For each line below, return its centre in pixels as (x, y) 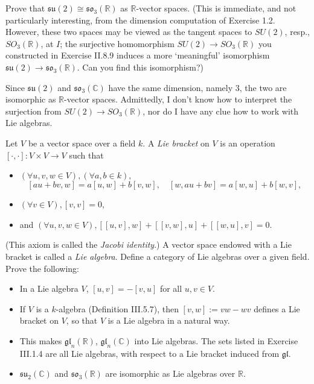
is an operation (248, 143)
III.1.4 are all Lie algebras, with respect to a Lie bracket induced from (149, 353)
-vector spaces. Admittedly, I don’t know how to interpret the (178, 99)
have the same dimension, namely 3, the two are (197, 87)
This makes (41, 340)
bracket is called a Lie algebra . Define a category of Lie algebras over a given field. (158, 256)
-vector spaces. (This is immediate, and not (216, 8)
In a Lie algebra (49, 288)
